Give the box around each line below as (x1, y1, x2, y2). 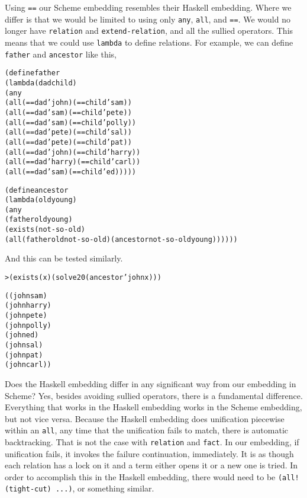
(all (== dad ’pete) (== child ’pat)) (5, 138, 132, 146)
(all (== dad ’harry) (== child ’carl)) (5, 158, 141, 167)
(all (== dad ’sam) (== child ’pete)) (5, 108, 132, 117)
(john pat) (5, 350, 43, 359)
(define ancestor (5, 186, 69, 194)
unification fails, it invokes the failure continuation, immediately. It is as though (5, 447, 294, 459)
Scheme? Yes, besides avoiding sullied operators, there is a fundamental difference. (5, 389, 303, 401)
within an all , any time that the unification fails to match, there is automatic (5, 424, 289, 436)
